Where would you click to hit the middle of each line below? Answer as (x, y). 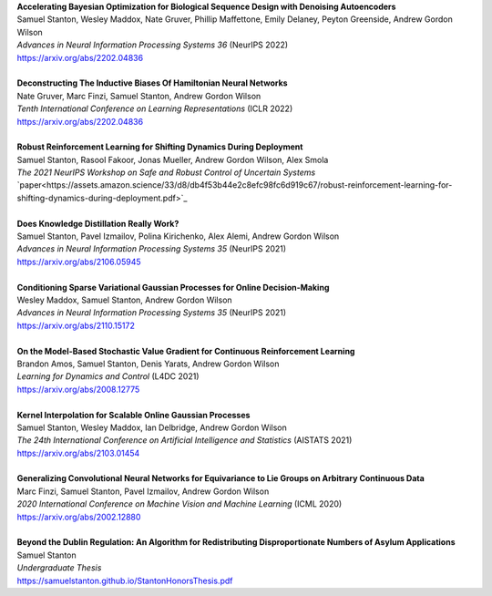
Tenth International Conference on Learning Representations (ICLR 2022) (155, 108)
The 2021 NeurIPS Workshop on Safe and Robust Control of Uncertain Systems (166, 172)
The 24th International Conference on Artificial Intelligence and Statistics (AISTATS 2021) (184, 440)
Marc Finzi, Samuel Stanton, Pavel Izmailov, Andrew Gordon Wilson (143, 491)
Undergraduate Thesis (59, 568)
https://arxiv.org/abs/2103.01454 (78, 453)
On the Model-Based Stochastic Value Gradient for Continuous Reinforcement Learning (186, 351)
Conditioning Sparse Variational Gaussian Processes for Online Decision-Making (173, 287)
